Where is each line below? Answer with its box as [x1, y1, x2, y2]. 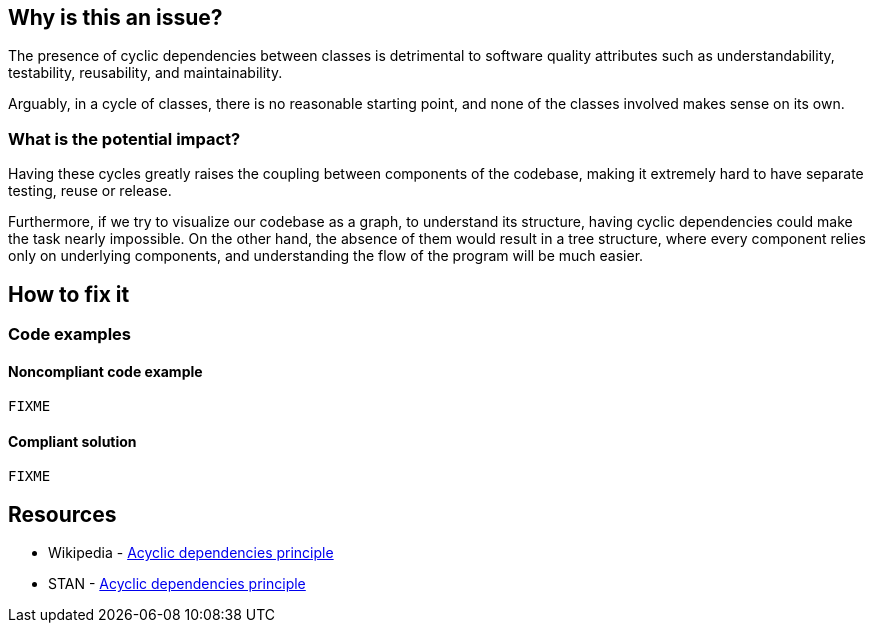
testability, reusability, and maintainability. [8, 64, 283, 82]
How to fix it [8, 281, 130, 307]
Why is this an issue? [8, 5, 223, 30]
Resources [8, 501, 117, 527]
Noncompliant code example [8, 362, 203, 380]
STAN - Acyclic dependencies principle [48, 575, 306, 593]
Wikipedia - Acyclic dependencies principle [48, 544, 334, 562]
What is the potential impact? [8, 128, 241, 149]
